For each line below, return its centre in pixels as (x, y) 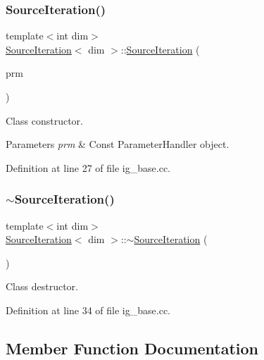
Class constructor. (44, 120)
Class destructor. (42, 286)
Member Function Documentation (132, 348)
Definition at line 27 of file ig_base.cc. (88, 167)
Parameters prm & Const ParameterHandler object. (118, 144)
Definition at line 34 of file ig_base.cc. (88, 310)
